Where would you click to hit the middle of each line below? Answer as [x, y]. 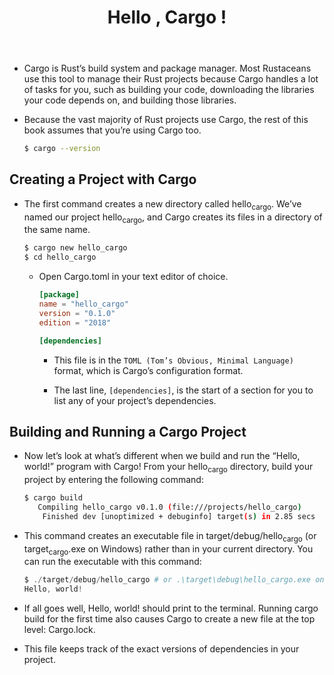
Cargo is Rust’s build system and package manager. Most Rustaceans [167, 68]
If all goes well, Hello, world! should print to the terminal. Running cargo [171, 608]
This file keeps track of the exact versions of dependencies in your [161, 649]
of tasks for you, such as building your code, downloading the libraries [169, 90]
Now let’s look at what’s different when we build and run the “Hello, [162, 456]
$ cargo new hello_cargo [75, 248]
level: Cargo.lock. [59, 630]
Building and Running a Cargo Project [128, 431]
